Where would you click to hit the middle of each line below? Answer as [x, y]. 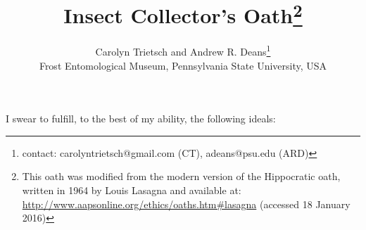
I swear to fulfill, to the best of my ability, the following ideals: [141, 119]
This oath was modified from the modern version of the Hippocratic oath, [181, 176]
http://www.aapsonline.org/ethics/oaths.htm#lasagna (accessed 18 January [186, 204]
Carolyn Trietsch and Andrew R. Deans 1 [183, 51]
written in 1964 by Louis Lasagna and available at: [132, 190]
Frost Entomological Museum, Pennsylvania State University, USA [183, 65]
